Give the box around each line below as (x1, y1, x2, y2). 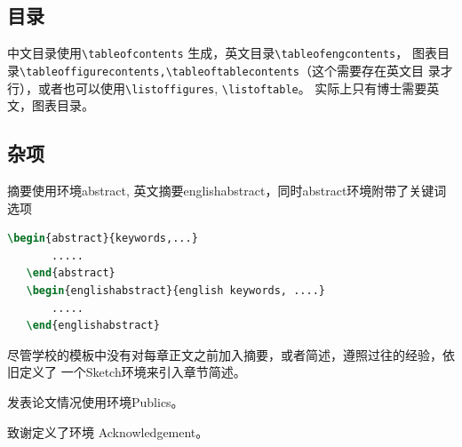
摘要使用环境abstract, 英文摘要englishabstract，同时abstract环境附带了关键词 (7, 180, 447, 199)
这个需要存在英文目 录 (311, 60, 441, 79)
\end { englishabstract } (26, 319, 160, 332)
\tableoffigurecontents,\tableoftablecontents (20, 65, 299, 78)
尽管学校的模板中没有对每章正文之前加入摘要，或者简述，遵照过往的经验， (7, 345, 442, 363)
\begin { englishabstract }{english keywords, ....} (26, 283, 325, 297)
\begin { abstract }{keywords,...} (7, 232, 198, 245)
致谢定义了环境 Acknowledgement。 (7, 422, 209, 441)
